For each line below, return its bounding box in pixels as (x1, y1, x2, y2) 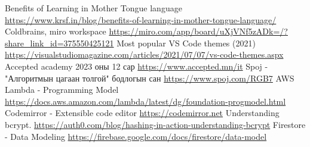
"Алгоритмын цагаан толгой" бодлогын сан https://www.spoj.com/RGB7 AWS (5, 71, 294, 84)
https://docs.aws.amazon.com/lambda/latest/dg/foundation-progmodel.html (5, 95, 286, 107)
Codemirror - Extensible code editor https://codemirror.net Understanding (5, 107, 280, 119)
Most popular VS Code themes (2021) (116, 36, 256, 49)
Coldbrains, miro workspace (5, 25, 106, 37)
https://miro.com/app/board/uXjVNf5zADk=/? (109, 25, 288, 37)
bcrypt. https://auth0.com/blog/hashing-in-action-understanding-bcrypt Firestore (5, 118, 306, 130)
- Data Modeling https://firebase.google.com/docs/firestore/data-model (5, 130, 267, 142)
